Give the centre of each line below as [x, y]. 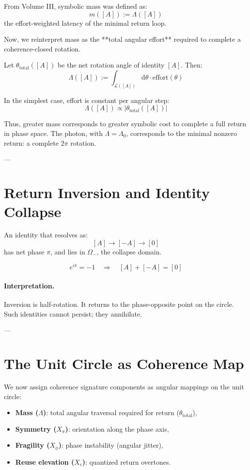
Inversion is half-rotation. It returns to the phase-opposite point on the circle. [119, 304]
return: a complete [31, 143]
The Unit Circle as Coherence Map [124, 363]
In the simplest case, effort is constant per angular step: [87, 100]
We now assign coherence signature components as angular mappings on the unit [124, 387]
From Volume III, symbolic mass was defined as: [76, 6]
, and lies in [68, 251]
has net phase [24, 251]
